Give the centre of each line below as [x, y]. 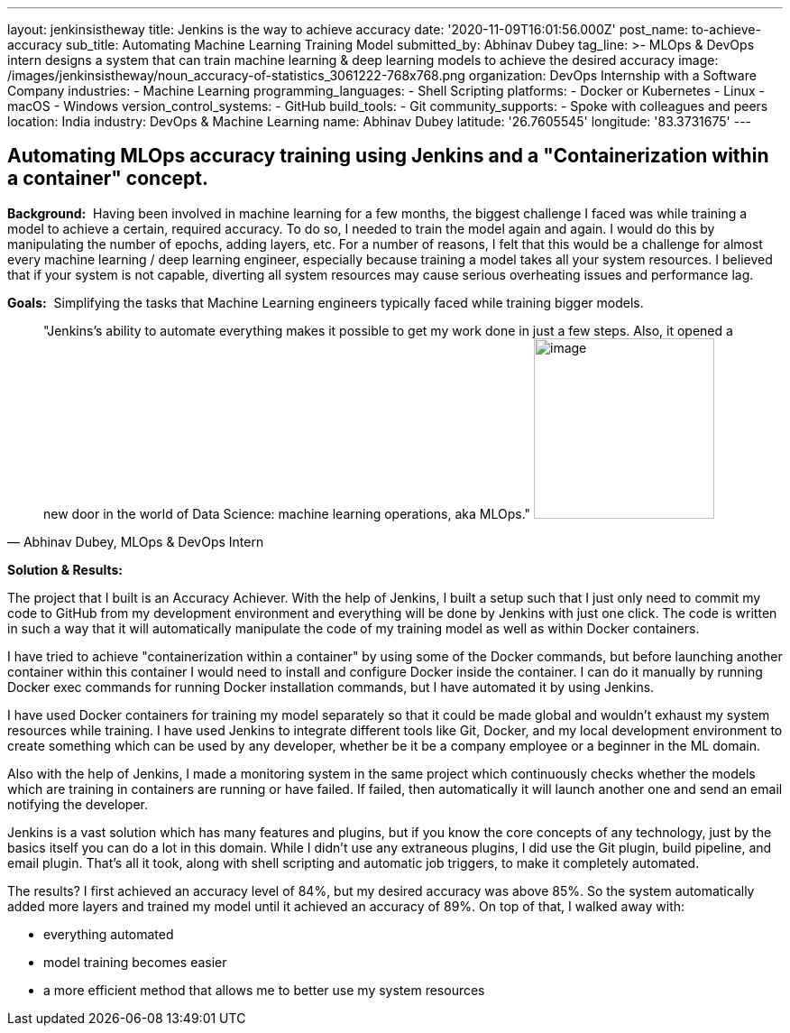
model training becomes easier [135, 962]
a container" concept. [108, 179]
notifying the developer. [78, 804]
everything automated [109, 934]
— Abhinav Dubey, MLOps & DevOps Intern [136, 541]
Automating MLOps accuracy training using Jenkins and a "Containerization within [388, 156]
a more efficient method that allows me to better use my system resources [264, 990]
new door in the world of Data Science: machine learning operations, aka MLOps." [287, 513]
